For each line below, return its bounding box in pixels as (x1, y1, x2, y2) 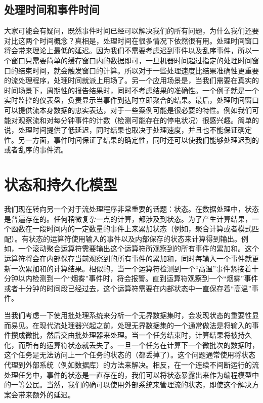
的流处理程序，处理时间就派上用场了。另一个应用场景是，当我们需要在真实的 (4, 75, 259, 86)
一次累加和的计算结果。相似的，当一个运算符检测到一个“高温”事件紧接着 (11, 263, 252, 273)
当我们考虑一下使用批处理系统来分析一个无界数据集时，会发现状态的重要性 (4, 309, 252, 320)
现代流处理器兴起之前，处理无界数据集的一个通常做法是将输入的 (39, 319, 252, 330)
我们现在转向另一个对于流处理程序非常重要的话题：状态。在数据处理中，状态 (4, 204, 259, 214)
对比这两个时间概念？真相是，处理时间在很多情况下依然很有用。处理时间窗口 (4, 35, 259, 46)
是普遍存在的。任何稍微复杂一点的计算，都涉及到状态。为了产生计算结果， (4, 213, 252, 224)
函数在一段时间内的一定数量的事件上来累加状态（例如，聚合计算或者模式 (11, 223, 252, 234)
